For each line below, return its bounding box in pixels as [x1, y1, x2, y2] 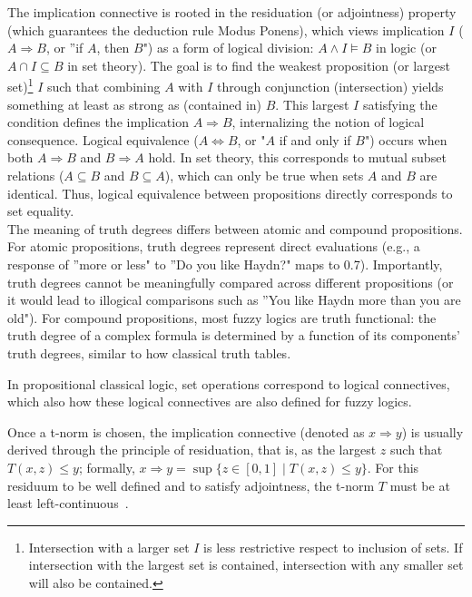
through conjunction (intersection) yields [217, 77, 444, 96]
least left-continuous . [7, 494, 129, 513]
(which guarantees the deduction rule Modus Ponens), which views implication [7, 20, 445, 39]
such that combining [46, 77, 161, 96]
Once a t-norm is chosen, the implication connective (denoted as [7, 422, 365, 441]
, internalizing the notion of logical [231, 113, 425, 132]
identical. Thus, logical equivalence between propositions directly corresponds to [7, 183, 453, 202]
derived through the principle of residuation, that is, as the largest [7, 440, 377, 459]
